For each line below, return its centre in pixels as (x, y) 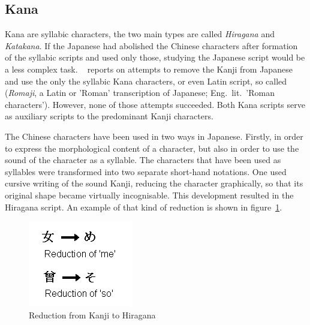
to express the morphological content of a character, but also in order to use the (152, 148)
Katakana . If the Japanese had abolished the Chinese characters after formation (151, 45)
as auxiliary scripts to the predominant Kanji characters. (109, 116)
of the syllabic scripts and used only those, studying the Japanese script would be (155, 57)
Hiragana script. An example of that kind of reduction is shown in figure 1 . (144, 207)
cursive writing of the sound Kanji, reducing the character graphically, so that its (154, 183)
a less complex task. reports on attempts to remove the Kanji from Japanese (149, 69)
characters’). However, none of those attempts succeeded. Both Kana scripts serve (155, 104)
